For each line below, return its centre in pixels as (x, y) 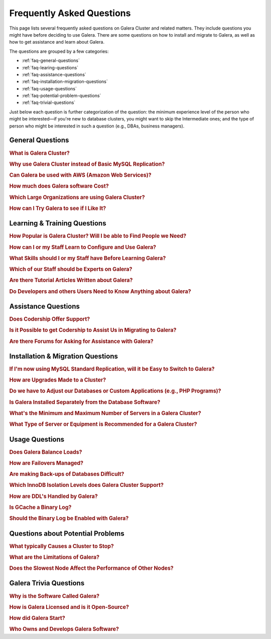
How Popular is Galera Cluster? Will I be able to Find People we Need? (98, 236)
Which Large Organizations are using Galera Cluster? (77, 197)
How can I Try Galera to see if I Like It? (58, 208)
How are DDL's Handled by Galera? (53, 496)
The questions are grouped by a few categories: (59, 51)
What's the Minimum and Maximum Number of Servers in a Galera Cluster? (105, 413)
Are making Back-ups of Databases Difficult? (67, 474)
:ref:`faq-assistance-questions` (54, 74)
